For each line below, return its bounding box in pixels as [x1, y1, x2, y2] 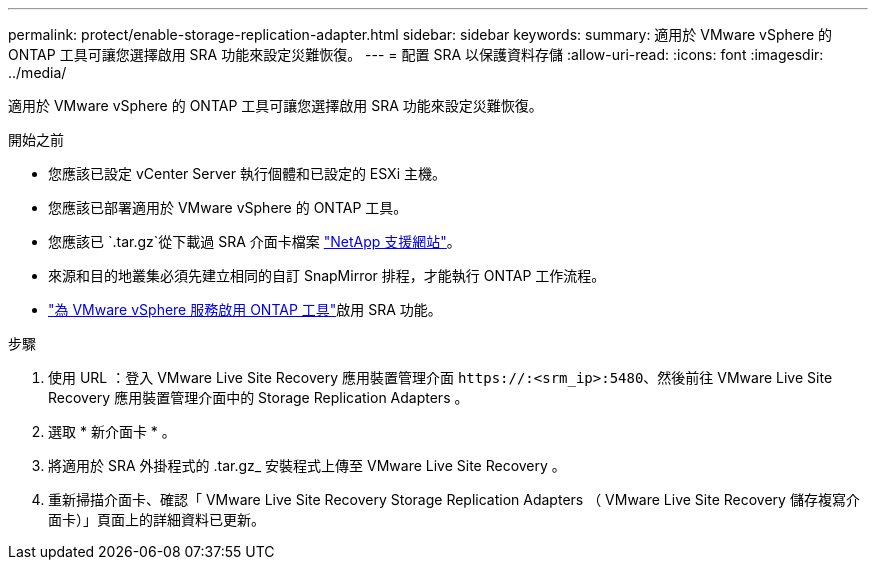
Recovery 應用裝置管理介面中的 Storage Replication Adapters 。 [48, 389, 469, 406]
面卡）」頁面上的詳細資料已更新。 [48, 511, 265, 528]
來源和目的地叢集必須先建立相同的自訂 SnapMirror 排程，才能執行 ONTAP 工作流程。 [48, 267, 606, 284]
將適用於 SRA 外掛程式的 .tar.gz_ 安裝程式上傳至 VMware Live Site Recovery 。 [48, 457, 566, 474]
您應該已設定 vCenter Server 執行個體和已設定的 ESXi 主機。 [48, 165, 446, 182]
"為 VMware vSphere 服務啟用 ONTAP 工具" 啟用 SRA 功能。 [48, 301, 442, 318]
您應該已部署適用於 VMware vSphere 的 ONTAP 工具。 [48, 199, 408, 216]
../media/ [8, 64, 67, 81]
